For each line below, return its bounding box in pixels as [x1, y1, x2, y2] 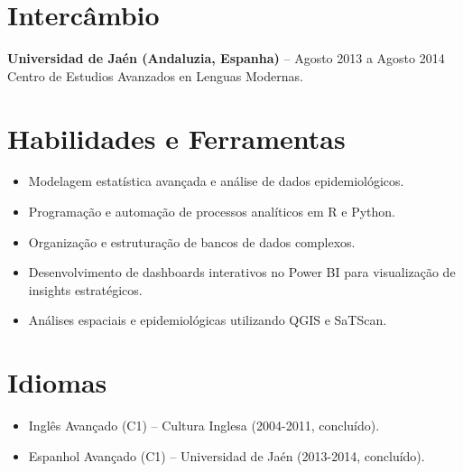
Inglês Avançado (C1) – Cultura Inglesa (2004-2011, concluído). [28, 416, 380, 435]
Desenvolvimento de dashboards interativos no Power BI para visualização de [28, 263, 456, 282]
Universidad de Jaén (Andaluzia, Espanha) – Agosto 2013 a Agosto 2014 [7, 49, 445, 68]
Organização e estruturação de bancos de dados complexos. [28, 232, 356, 251]
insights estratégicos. [28, 280, 143, 299]
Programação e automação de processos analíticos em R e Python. [28, 202, 395, 221]
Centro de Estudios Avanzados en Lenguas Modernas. [7, 66, 303, 85]
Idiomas [7, 364, 107, 401]
